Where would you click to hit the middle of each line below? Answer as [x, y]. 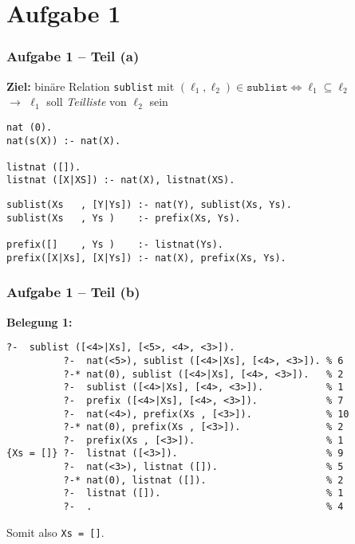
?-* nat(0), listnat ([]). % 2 [203, 480]
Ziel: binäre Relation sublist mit [91, 86]
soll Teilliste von [87, 102]
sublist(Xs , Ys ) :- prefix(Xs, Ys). [124, 218]
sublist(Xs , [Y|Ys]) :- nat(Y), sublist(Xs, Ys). [149, 205]
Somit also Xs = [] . [55, 532]
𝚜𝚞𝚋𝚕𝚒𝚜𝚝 [267, 87]
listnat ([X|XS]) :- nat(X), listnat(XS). [121, 180]
